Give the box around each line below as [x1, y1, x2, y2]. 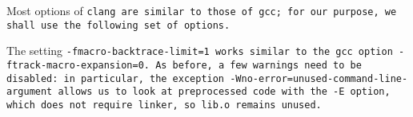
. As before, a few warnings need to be [143, 59, 362, 71]
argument [6, 86, 53, 98]
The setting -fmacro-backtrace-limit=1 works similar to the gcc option [6, 42, 393, 59]
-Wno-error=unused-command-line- [230, 72, 408, 84]
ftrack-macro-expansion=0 [6, 59, 144, 71]
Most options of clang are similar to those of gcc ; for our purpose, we [6, 2, 397, 18]
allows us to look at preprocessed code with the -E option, [58, 86, 391, 98]
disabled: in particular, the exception [6, 72, 225, 84]
